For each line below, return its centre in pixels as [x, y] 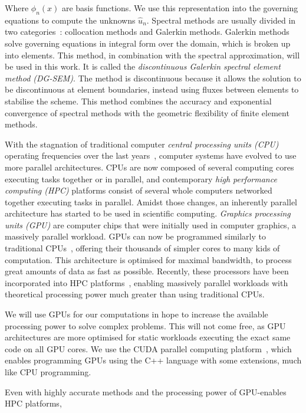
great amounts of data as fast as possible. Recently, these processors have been [147, 271]
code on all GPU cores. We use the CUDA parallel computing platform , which [148, 348]
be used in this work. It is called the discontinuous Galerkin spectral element [143, 66]
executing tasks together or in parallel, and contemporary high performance [141, 178]
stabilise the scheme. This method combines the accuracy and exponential [138, 101]
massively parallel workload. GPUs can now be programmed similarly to [135, 236]
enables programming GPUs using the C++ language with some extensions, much [153, 360]
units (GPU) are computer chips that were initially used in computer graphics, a [151, 224]
